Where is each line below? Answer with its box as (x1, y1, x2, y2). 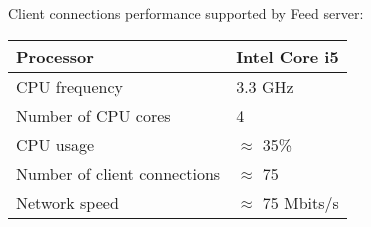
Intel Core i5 (236, 44, 339, 68)
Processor (16, 44, 94, 68)
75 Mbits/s (262, 190, 339, 214)
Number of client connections (16, 161, 221, 185)
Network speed (16, 190, 119, 214)
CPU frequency (16, 74, 123, 98)
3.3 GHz (236, 74, 294, 98)
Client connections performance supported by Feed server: (8, 3, 364, 23)
